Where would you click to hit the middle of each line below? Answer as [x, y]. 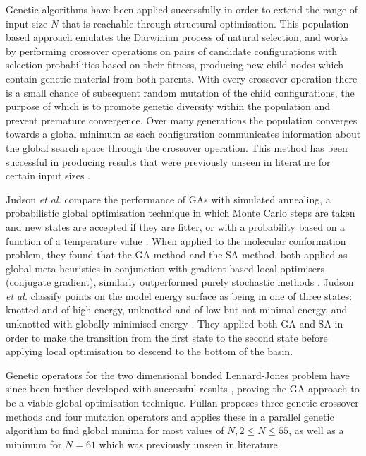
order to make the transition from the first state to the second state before [167, 337]
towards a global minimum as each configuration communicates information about [183, 134]
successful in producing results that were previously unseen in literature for [168, 161]
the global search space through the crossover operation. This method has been [177, 147]
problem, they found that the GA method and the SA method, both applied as [177, 254]
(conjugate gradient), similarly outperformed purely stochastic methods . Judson [180, 282]
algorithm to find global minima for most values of [115, 430]
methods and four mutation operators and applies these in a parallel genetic [170, 416]
